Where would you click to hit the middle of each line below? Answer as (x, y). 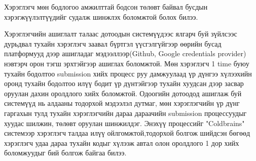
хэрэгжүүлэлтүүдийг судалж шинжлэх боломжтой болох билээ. (101, 16)
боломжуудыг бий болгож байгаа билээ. (65, 153)
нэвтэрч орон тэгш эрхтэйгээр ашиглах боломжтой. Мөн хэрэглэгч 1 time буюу (127, 63)
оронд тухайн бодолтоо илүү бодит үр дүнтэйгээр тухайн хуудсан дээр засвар (124, 83)
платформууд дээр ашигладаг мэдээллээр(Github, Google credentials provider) (125, 53)
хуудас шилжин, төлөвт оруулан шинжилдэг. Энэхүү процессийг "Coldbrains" (124, 123)
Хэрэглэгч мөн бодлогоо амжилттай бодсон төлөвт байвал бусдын (106, 7)
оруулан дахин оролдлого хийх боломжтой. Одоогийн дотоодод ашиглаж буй (123, 93)
